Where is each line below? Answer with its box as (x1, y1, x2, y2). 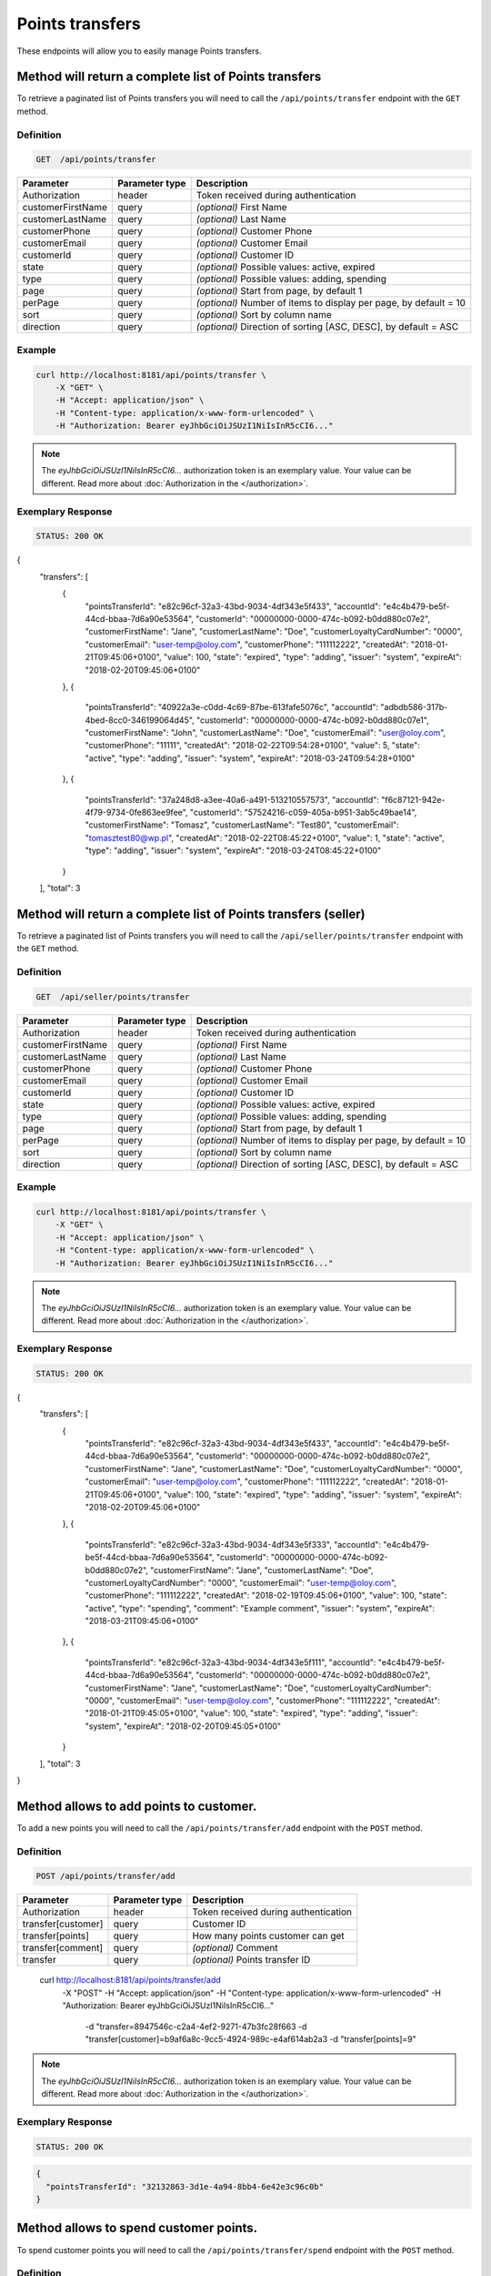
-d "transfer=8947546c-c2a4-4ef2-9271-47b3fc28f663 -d (85, 2021, 307, 2032)
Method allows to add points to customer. (16, 1798, 257, 1814)
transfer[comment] (22, 1942, 104, 1955)
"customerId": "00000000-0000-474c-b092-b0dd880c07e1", (195, 715, 429, 726)
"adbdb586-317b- (380, 702, 448, 713)
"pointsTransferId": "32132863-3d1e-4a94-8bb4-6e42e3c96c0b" (45, 2181, 325, 2191)
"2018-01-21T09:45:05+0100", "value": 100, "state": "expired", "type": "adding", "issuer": (85, 1708, 418, 1719)
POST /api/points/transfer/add (35, 1871, 176, 1882)
